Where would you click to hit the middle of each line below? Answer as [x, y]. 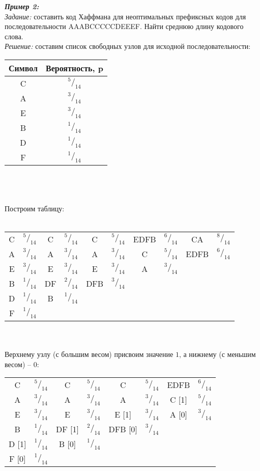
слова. [14, 36]
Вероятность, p [74, 68]
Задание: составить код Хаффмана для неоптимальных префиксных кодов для [125, 16]
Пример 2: [22, 6]
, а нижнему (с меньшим [217, 354]
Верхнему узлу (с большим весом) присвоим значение [89, 354]
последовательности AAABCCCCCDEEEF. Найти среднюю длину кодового [124, 26]
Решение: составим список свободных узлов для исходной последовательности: [128, 46]
